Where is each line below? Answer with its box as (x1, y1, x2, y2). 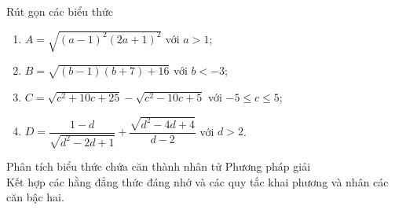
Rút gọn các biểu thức (6, 3, 113, 19)
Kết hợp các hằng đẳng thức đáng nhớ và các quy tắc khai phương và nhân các (6, 173, 389, 190)
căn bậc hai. (6, 189, 64, 205)
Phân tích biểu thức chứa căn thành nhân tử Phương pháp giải (6, 158, 311, 175)
